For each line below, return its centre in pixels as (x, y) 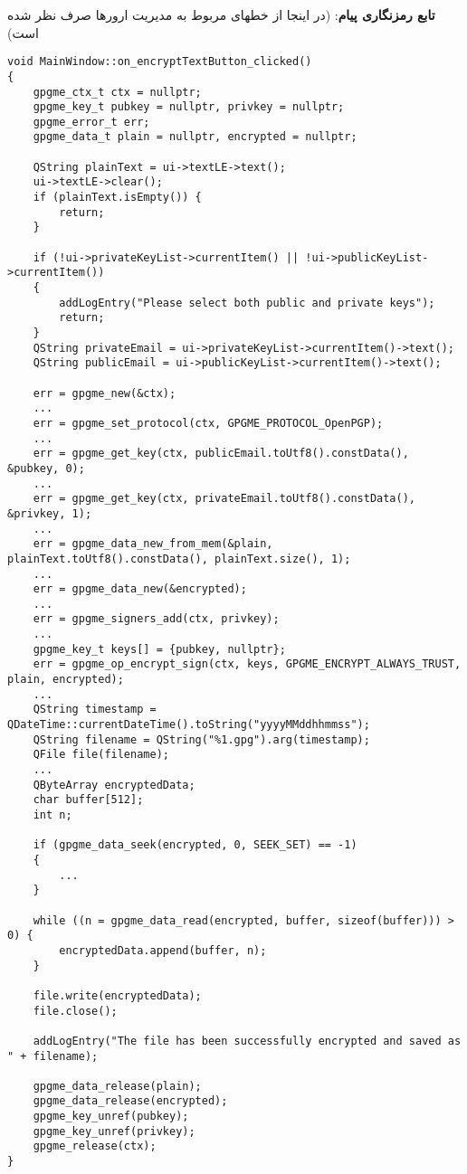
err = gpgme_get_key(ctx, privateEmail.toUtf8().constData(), (224, 499)
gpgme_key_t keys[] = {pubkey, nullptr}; (159, 649)
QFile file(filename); (101, 755)
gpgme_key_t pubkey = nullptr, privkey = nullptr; (189, 107)
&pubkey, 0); (46, 468)
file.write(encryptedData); (117, 995)
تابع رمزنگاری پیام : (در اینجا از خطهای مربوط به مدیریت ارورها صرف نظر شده (221, 14)
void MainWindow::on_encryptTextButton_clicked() (160, 62)
